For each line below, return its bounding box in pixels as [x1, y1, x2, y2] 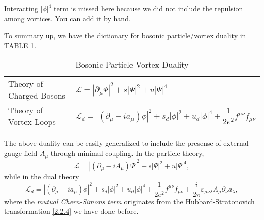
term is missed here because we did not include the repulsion [54, 3, 243, 13]
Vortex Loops [8, 116, 56, 128]
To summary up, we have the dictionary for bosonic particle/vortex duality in [4, 30, 246, 41]
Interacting [4, 3, 38, 13]
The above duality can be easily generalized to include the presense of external [4, 138, 249, 148]
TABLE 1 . [4, 40, 37, 50]
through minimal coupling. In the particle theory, [50, 147, 204, 158]
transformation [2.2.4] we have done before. [4, 206, 139, 216]
